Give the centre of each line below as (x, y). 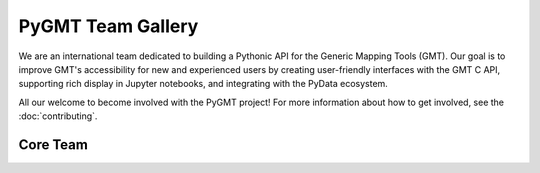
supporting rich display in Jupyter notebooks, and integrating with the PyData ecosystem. (203, 84)
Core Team (53, 144)
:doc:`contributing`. (58, 116)
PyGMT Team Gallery (108, 26)
